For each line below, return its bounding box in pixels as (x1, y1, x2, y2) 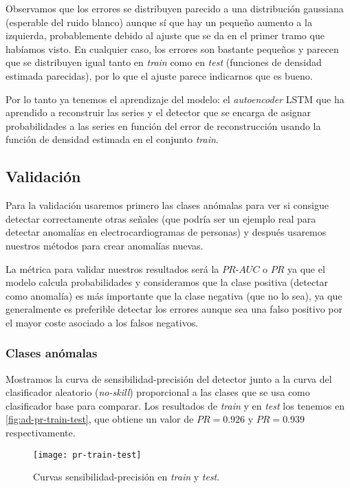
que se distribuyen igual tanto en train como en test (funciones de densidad (6, 55, 322, 69)
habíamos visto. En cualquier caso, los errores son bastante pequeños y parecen (6, 41, 339, 56)
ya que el (287, 261, 325, 276)
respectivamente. (6, 425, 76, 440)
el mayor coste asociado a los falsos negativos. (6, 315, 199, 329)
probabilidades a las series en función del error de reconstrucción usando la (6, 118, 321, 133)
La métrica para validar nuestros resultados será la (6, 261, 219, 276)
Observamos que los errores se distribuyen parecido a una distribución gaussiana (6, 1, 344, 15)
